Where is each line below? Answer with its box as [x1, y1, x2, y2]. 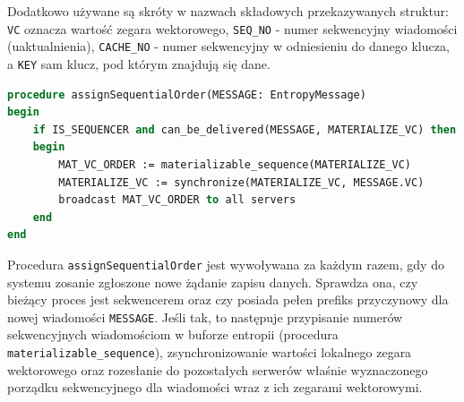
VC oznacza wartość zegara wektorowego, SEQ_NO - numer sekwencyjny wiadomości [7, 19, 458, 38]
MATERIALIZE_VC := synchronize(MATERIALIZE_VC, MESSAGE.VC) [58, 175, 425, 189]
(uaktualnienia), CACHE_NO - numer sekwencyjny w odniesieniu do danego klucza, [7, 37, 450, 56]
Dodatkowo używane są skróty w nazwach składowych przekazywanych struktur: [7, 2, 449, 20]
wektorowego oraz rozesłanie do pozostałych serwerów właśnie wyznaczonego [7, 360, 428, 379]
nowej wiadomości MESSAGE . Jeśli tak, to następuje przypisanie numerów [7, 307, 403, 326]
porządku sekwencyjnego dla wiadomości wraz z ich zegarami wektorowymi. [7, 378, 423, 397]
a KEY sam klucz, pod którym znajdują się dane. [7, 54, 271, 73]
